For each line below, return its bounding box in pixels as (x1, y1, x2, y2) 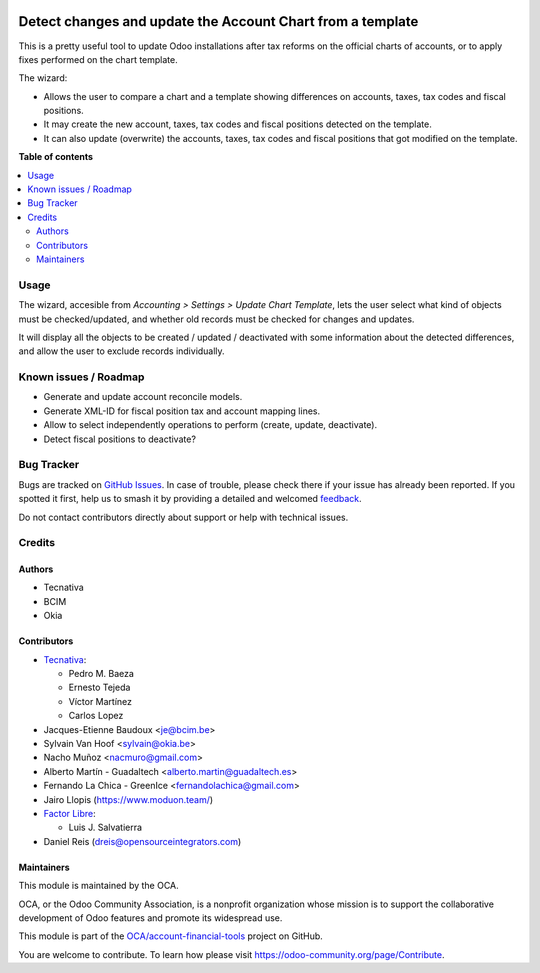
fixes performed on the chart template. (18, 53, 179, 65)
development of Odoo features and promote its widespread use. (18, 911, 283, 924)
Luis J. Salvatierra (68, 821, 143, 834)
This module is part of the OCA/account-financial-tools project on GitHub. (18, 930, 324, 942)
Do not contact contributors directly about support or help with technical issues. (18, 511, 349, 523)
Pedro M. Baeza (68, 668, 135, 680)
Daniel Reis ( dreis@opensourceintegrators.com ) (43, 835, 242, 847)
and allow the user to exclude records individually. (18, 345, 225, 357)
